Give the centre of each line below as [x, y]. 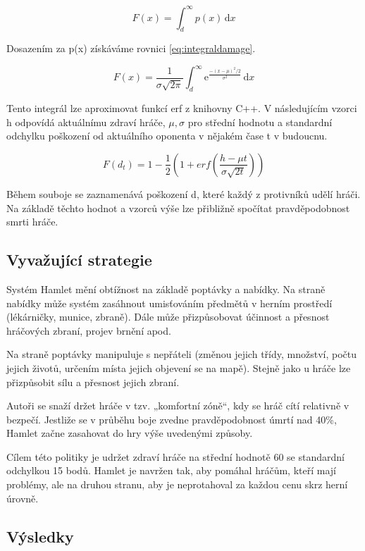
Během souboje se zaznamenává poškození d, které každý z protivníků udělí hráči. [184, 193]
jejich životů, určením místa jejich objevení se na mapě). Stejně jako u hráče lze [179, 367]
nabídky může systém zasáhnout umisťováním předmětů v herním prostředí [169, 303]
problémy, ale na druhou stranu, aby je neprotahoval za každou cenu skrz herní [177, 484]
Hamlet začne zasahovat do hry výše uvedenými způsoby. [130, 433]
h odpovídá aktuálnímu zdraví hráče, [86, 122]
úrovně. [23, 498]
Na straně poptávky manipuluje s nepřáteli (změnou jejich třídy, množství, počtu [182, 354]
